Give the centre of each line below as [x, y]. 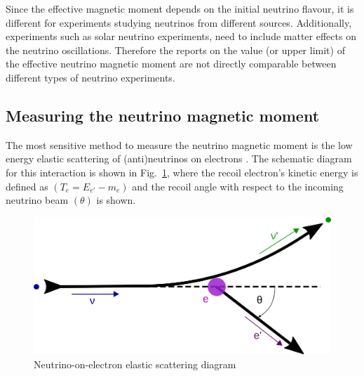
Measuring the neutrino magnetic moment [163, 115]
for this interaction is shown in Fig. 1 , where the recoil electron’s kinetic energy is [182, 172]
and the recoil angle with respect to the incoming [238, 186]
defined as [27, 186]
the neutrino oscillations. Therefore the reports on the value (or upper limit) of [175, 50]
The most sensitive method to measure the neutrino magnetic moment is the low [179, 144]
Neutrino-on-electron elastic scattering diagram [135, 364]
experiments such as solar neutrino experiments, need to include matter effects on [181, 36]
